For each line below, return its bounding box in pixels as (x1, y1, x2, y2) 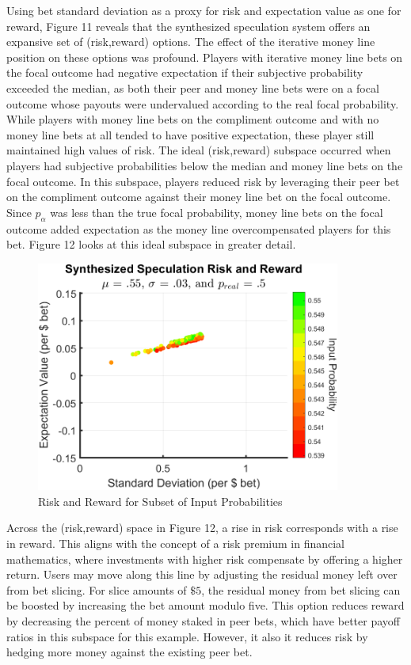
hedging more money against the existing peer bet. (6, 644, 253, 660)
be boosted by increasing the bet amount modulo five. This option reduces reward (6, 597, 405, 614)
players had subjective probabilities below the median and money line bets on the (6, 157, 403, 173)
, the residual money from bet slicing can (201, 581, 401, 598)
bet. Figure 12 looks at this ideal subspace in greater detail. (6, 236, 296, 253)
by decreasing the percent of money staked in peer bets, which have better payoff (6, 613, 400, 629)
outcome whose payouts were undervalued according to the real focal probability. (6, 95, 399, 112)
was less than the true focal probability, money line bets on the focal (50, 203, 383, 220)
